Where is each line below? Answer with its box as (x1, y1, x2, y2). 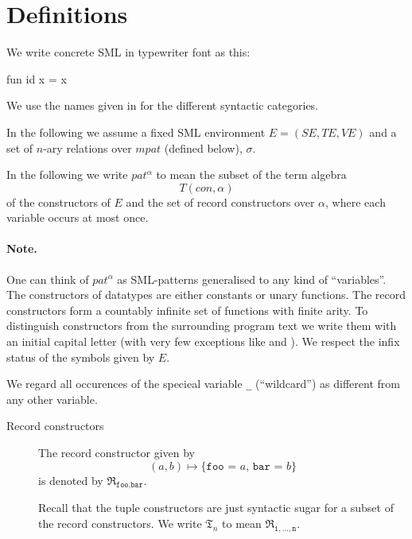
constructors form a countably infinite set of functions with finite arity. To (6, 301, 368, 318)
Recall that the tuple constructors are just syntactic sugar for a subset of (38, 499, 394, 516)
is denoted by (38, 471, 103, 488)
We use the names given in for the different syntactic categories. (6, 97, 318, 114)
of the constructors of (6, 193, 111, 210)
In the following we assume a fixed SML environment (6, 123, 266, 140)
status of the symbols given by (6, 348, 155, 365)
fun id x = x (6, 70, 67, 87)
